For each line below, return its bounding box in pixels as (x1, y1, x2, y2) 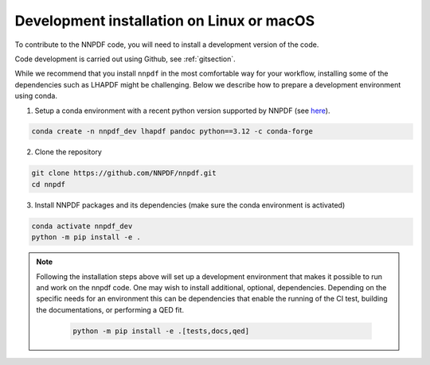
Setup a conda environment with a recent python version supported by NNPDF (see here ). (34, 106, 330, 115)
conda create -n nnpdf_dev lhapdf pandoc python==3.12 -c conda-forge (31, 127, 314, 136)
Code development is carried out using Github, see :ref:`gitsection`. (14, 54, 236, 64)
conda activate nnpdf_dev (31, 221, 133, 231)
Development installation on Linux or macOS (14, 12, 315, 29)
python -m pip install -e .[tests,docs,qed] (72, 326, 250, 336)
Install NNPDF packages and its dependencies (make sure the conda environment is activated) (34, 200, 346, 210)
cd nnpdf (31, 180, 66, 188)
